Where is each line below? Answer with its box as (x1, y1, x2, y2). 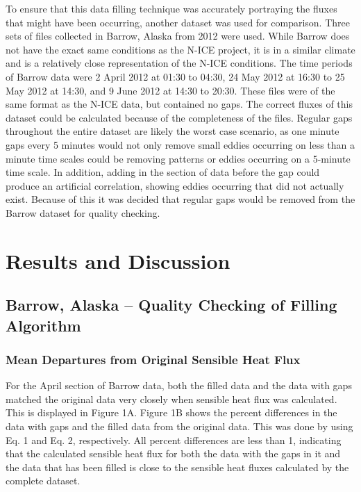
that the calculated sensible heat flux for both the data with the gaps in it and (6, 446, 341, 461)
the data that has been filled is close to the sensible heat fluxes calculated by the (6, 459, 349, 474)
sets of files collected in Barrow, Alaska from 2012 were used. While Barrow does (6, 28, 350, 43)
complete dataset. (6, 473, 81, 488)
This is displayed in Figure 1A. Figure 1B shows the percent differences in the (6, 405, 337, 420)
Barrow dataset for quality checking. (6, 205, 160, 220)
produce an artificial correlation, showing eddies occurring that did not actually (6, 178, 344, 192)
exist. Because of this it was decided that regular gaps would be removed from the (6, 192, 355, 206)
